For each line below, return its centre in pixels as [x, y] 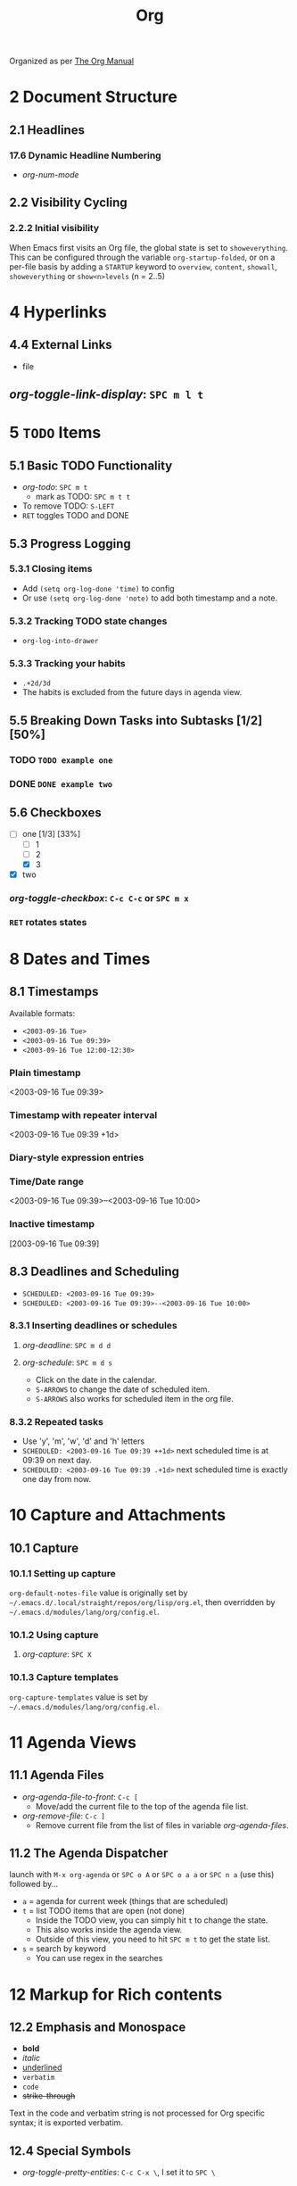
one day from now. [57, 1479]
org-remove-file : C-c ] [63, 1816]
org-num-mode [50, 175]
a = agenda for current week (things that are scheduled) [125, 1901]
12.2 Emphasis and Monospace [98, 2027]
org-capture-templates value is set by [79, 1697]
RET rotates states [48, 922]
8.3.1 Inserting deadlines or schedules [93, 1326]
